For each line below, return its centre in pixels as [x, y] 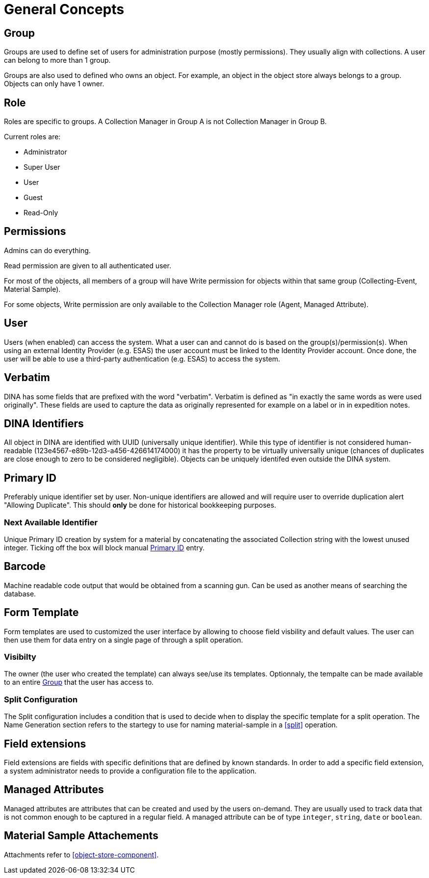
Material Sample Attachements [81, 836]
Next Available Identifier [51, 522]
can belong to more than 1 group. [57, 60]
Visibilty [20, 657]
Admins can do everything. [47, 250]
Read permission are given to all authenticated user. [88, 265]
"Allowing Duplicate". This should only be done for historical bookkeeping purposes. [140, 505]
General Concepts [64, 9]
